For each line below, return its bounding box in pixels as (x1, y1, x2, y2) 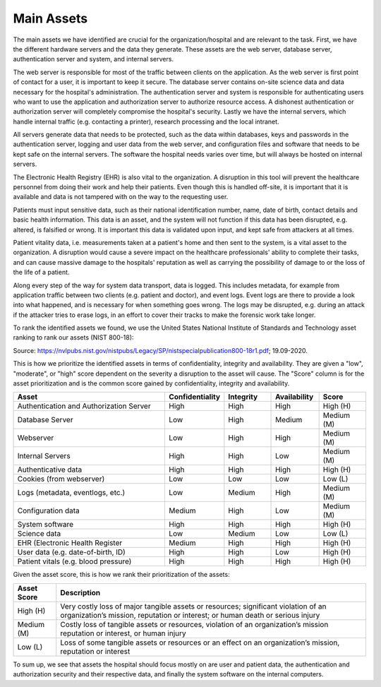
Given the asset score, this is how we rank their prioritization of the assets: (13, 570, 230, 579)
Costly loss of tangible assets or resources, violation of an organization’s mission (60, 619, 329, 629)
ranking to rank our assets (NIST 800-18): (13, 333, 134, 342)
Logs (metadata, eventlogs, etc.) (17, 488, 126, 498)
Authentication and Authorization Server (17, 401, 151, 411)
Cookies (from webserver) (17, 474, 105, 484)
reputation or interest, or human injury (60, 628, 186, 638)
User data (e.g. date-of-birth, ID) (17, 547, 126, 557)
